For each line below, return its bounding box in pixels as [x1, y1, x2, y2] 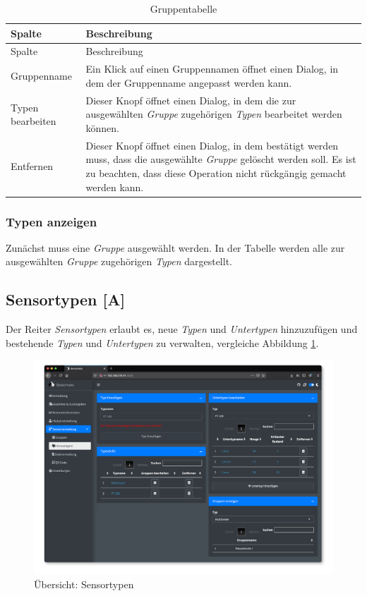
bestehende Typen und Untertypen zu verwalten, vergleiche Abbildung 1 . [6, 335, 319, 350]
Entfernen [11, 159, 54, 174]
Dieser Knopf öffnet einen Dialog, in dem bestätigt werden [85, 138, 339, 152]
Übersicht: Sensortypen [34, 576, 134, 591]
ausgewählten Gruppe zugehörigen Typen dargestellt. [6, 254, 232, 269]
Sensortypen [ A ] [6, 288, 126, 310]
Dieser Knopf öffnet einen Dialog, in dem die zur [85, 92, 296, 107]
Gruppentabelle [150, 1, 217, 16]
